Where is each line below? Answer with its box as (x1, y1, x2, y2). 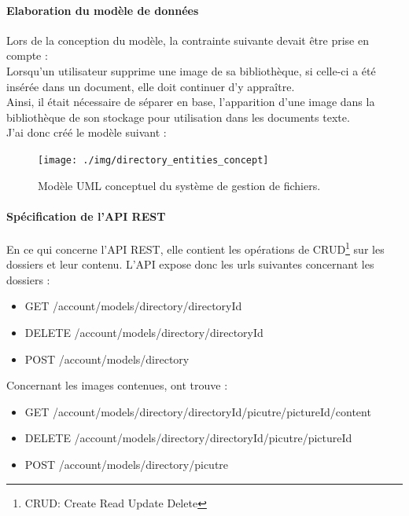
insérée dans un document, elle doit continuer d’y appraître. (6, 78, 295, 94)
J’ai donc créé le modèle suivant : (6, 124, 167, 141)
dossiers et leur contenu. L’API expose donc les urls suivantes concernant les (6, 256, 374, 273)
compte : (6, 47, 48, 64)
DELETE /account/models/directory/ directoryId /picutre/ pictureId (24, 430, 352, 446)
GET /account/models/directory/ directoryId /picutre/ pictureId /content (24, 403, 371, 419)
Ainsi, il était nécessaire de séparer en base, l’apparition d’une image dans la (6, 93, 375, 110)
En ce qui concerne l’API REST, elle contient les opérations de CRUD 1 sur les (6, 239, 385, 257)
